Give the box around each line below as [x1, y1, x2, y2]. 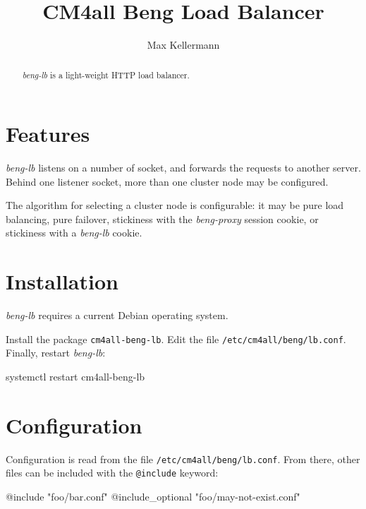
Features [6, 119, 90, 148]
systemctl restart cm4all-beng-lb [6, 369, 145, 384]
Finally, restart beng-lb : [6, 345, 106, 360]
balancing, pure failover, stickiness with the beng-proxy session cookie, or [6, 211, 319, 226]
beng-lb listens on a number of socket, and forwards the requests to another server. [6, 160, 361, 175]
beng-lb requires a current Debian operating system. [6, 308, 228, 323]
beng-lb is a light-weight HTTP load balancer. [22, 68, 190, 80]
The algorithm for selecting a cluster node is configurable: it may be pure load [6, 198, 344, 212]
